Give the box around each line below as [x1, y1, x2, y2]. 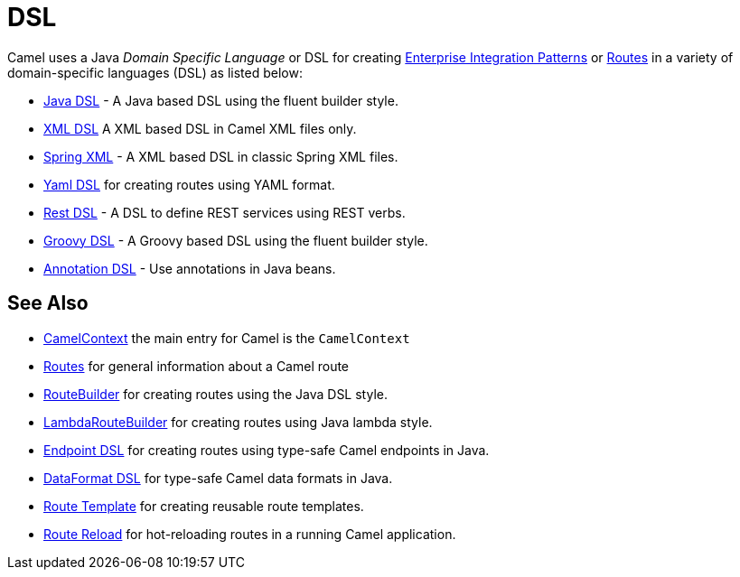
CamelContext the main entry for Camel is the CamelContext [43, 330, 410, 346]
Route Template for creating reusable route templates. [43, 498, 364, 514]
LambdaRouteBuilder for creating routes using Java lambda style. [43, 414, 433, 430]
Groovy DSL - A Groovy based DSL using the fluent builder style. [43, 232, 428, 248]
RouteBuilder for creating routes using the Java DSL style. [43, 386, 388, 402]
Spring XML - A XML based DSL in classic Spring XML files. [43, 148, 398, 164]
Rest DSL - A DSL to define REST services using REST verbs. [43, 204, 406, 220]
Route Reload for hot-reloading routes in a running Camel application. [43, 526, 456, 542]
